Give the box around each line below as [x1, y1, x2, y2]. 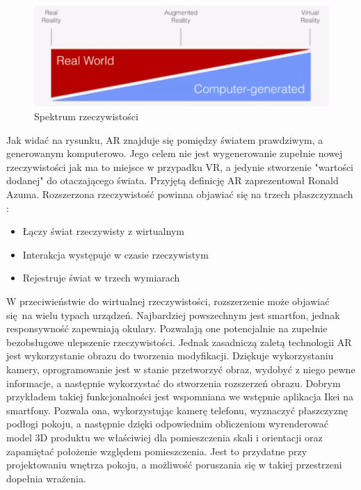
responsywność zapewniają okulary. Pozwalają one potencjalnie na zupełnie [6, 321, 328, 336]
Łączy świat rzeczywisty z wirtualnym [22, 224, 184, 238]
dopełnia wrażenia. [6, 471, 86, 485]
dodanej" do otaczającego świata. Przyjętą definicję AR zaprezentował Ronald [6, 173, 339, 188]
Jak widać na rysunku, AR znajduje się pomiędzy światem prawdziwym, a [6, 132, 323, 147]
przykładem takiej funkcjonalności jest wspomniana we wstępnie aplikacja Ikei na [6, 389, 353, 404]
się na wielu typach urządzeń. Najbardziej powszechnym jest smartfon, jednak [6, 307, 340, 322]
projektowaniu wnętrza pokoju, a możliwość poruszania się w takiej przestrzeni [6, 457, 342, 472]
